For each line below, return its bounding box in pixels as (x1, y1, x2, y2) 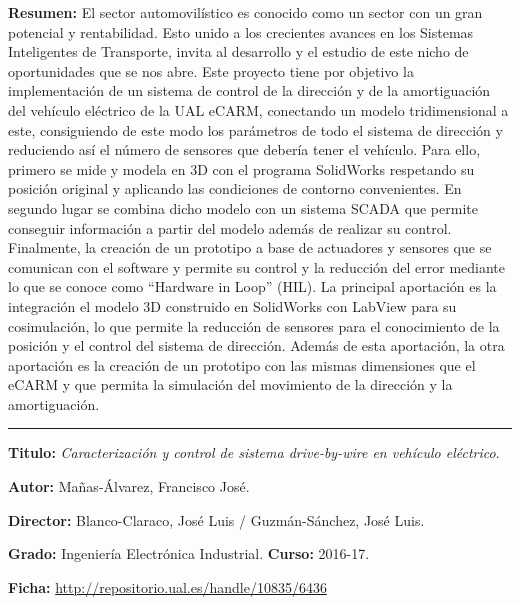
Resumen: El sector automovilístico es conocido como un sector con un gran (8, 2, 483, 22)
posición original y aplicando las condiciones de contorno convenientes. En (8, 178, 462, 199)
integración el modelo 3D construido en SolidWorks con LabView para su (8, 295, 457, 316)
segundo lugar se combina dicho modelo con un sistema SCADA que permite (8, 197, 478, 218)
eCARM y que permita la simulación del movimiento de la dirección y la (8, 374, 453, 395)
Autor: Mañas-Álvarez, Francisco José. (8, 476, 250, 497)
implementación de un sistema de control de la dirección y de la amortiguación (8, 80, 491, 101)
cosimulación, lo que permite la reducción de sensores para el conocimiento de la (8, 315, 500, 336)
